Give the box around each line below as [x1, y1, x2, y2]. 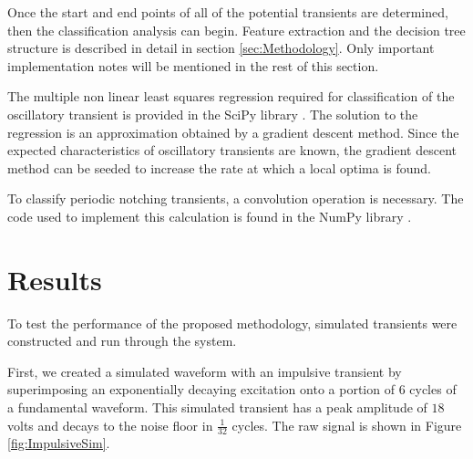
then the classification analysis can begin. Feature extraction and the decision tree [7, 20, 466, 39]
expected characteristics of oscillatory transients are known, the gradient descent [7, 141, 457, 160]
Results [7, 260, 102, 297]
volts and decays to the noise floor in [7, 415, 213, 434]
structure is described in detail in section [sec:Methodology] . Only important [7, 38, 435, 57]
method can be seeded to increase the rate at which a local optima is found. [7, 158, 431, 177]
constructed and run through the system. [7, 331, 237, 350]
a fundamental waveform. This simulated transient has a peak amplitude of [7, 398, 427, 417]
